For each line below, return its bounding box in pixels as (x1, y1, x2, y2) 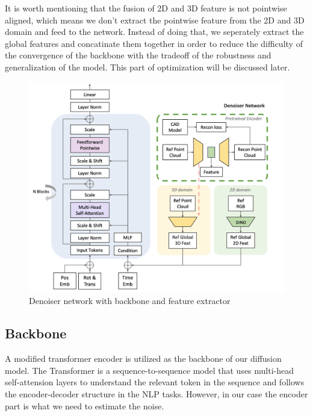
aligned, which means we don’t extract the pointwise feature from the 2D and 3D (5, 13, 305, 26)
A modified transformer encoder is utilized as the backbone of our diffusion (5, 352, 282, 365)
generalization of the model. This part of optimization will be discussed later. (5, 60, 290, 73)
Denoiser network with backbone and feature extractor (29, 294, 231, 307)
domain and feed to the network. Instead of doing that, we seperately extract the (5, 25, 304, 38)
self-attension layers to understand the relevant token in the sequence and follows (5, 376, 305, 388)
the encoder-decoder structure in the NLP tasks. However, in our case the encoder (5, 388, 308, 400)
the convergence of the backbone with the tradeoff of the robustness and (5, 49, 271, 61)
